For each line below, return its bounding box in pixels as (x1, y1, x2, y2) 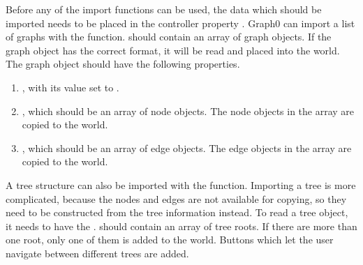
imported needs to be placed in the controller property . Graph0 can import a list (6, 15, 355, 30)
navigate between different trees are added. (6, 245, 189, 260)
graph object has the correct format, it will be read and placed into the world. (6, 43, 340, 57)
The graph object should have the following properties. (6, 56, 240, 71)
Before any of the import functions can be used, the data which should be (6, 2, 322, 16)
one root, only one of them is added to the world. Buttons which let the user (6, 232, 334, 247)
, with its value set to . (22, 79, 119, 94)
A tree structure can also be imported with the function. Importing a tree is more (6, 177, 356, 192)
